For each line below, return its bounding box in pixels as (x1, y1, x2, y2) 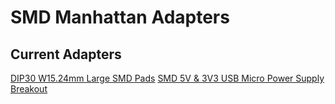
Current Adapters (10, 46, 122, 63)
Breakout (10, 83, 48, 95)
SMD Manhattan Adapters (10, 6, 230, 29)
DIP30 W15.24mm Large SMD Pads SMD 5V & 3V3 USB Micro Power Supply (10, 72, 325, 84)
